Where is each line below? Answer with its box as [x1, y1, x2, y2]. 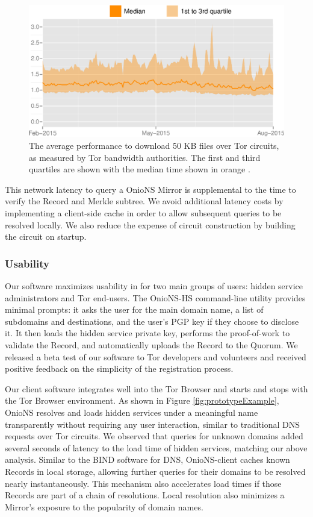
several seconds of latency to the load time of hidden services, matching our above [5, 441, 308, 454]
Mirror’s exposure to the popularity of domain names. [5, 500, 203, 513]
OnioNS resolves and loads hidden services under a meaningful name [5, 406, 258, 418]
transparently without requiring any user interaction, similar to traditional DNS [5, 418, 300, 430]
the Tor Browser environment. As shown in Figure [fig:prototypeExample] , [5, 394, 279, 407]
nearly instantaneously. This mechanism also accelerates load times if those [5, 477, 282, 489]
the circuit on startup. [5, 230, 87, 243]
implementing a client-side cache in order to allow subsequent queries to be [5, 207, 282, 219]
